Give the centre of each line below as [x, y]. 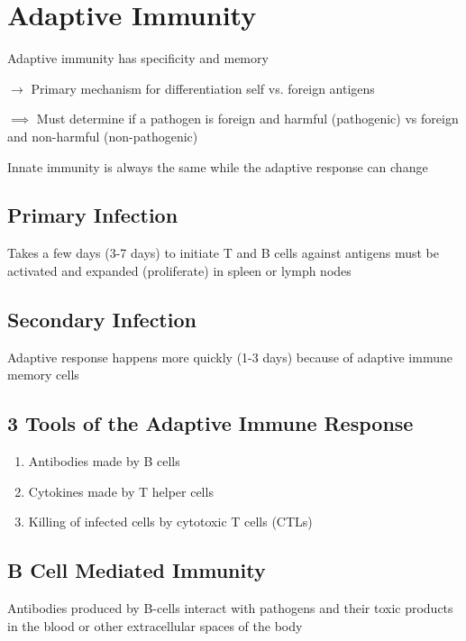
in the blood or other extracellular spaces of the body [155, 625]
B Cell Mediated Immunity [137, 570]
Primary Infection [93, 215]
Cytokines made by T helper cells [121, 491]
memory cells [43, 375]
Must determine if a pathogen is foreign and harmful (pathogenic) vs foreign [247, 119]
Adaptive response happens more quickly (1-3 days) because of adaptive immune [230, 357]
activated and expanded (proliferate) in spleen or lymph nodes [179, 270]
